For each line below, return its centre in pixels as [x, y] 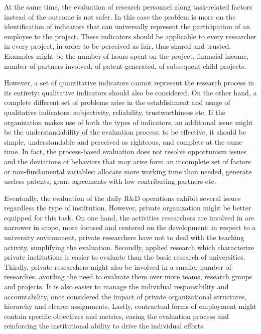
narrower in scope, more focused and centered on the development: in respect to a [130, 227]
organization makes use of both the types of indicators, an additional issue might [128, 122]
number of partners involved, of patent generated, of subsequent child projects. [125, 66]
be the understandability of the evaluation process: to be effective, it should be [125, 132]
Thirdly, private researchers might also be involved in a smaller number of [118, 266]
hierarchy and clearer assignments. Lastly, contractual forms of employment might [130, 306]
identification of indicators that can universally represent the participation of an [127, 26]
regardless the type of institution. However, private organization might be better [128, 208]
